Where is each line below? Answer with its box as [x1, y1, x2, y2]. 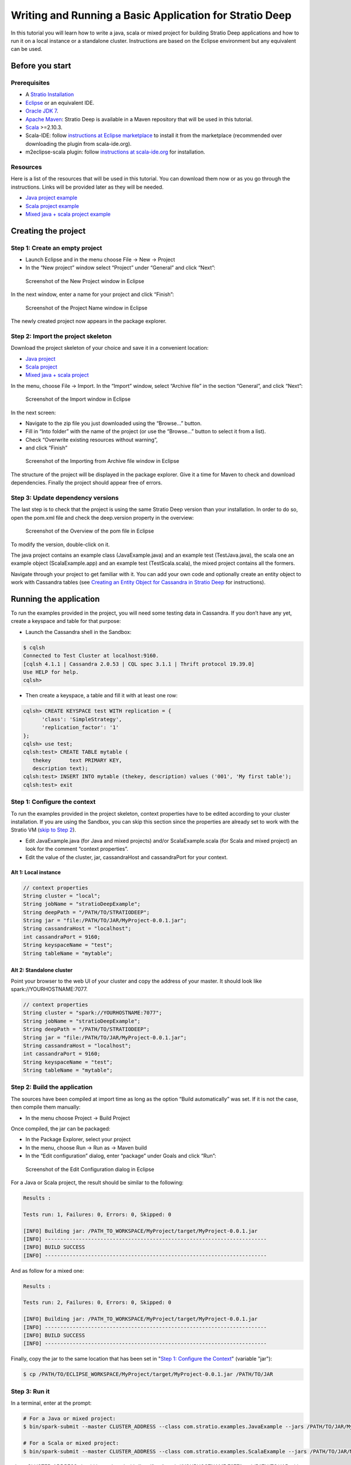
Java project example [25, 194, 78, 202]
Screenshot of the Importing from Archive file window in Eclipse [25, 458, 180, 465]
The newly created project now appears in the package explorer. [11, 318, 167, 325]
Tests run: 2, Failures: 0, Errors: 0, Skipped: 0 [23, 1299, 172, 1306]
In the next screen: [11, 409, 56, 416]
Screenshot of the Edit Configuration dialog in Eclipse [25, 1166, 154, 1173]
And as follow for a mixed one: [11, 1267, 84, 1274]
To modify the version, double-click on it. [11, 541, 111, 548]
